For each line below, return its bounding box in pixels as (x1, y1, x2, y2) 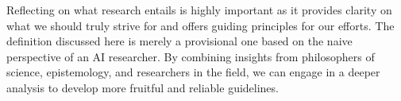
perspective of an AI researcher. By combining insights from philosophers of (6, 48, 375, 64)
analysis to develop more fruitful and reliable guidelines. (6, 79, 279, 95)
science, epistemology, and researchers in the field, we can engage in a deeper (6, 64, 380, 80)
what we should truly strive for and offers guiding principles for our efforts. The (6, 17, 395, 33)
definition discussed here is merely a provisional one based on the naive (6, 33, 353, 49)
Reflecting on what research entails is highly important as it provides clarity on (6, 2, 392, 17)
